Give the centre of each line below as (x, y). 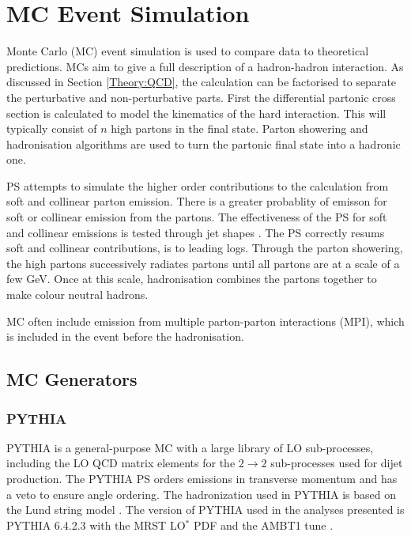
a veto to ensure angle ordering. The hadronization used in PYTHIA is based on (201, 494)
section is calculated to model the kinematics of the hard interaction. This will (196, 113)
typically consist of (52, 128)
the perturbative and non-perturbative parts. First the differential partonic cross (201, 97)
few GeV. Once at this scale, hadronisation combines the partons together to (192, 279)
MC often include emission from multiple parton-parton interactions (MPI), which (205, 321)
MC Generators (72, 379)
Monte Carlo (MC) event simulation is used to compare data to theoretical (188, 51)
